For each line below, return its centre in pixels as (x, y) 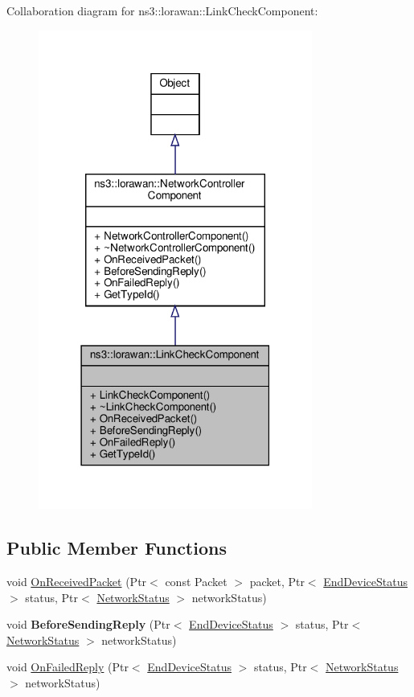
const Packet (196, 582)
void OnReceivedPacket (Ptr (77, 582)
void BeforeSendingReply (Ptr (88, 624)
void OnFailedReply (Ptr (68, 667)
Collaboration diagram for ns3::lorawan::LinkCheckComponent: (162, 10)
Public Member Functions (117, 548)
